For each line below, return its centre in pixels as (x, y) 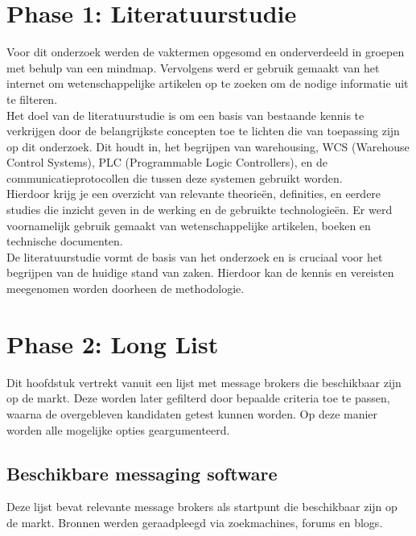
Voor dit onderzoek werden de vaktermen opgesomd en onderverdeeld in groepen (206, 52)
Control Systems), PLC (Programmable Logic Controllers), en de (167, 162)
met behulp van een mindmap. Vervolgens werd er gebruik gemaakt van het (193, 67)
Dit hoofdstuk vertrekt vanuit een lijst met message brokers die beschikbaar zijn (204, 382)
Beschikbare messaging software (142, 473)
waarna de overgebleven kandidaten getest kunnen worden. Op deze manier (192, 413)
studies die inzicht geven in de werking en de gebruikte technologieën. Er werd (200, 210)
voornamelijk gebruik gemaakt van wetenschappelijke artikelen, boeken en (189, 225)
